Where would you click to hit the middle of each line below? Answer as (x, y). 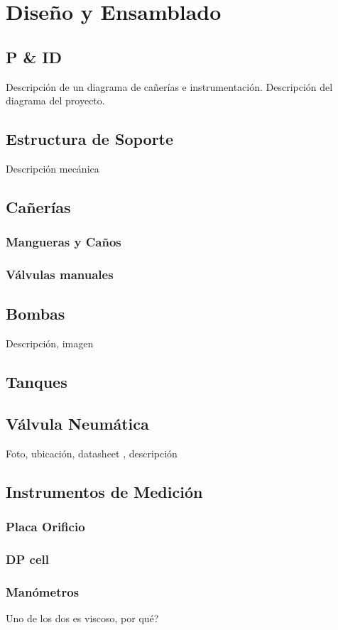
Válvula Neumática (77, 423)
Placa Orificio (45, 527)
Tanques (37, 382)
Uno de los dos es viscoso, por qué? (82, 618)
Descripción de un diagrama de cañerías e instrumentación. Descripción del (169, 86)
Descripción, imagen (50, 343)
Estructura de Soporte (90, 139)
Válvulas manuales (60, 275)
